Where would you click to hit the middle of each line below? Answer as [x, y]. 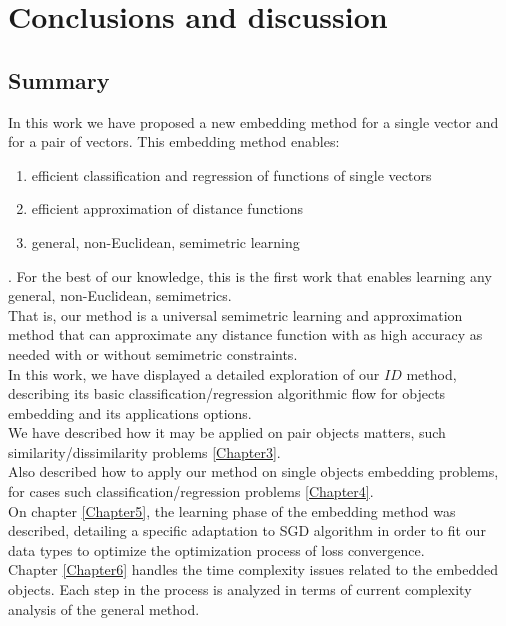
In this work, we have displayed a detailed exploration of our [194, 373]
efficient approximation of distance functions [167, 208]
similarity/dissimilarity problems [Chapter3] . [144, 451]
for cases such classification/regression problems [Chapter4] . [191, 491]
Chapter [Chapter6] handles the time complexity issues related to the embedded [253, 569]
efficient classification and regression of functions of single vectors [231, 174]
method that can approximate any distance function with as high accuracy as [245, 334]
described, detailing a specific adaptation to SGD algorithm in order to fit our [247, 530]
